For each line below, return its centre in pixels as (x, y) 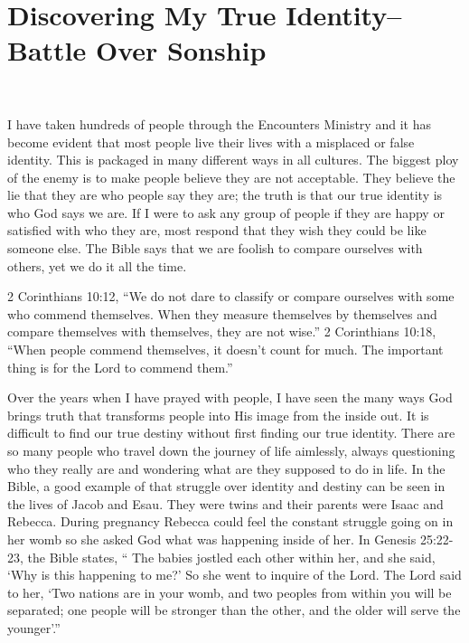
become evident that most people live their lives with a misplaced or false (211, 142)
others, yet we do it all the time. (97, 265)
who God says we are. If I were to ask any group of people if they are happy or (226, 212)
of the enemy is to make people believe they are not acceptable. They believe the (231, 177)
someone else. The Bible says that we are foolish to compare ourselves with (215, 248)
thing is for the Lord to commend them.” (120, 367)
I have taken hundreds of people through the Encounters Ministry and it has (219, 123)
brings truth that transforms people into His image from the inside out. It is (218, 415)
